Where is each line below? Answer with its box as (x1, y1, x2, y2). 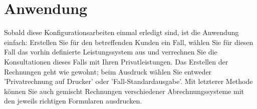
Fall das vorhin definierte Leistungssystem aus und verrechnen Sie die (4, 46, 217, 57)
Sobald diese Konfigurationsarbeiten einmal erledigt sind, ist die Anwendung (4, 27, 239, 37)
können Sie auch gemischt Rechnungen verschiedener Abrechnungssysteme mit (4, 85, 244, 96)
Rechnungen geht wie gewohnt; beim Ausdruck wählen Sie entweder (4, 66, 212, 76)
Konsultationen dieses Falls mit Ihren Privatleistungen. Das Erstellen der (4, 56, 228, 66)
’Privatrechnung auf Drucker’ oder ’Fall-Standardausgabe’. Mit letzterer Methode (4, 76, 253, 86)
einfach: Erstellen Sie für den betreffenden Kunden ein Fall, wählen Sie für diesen (4, 36, 253, 47)
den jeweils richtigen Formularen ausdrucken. (4, 95, 142, 106)
